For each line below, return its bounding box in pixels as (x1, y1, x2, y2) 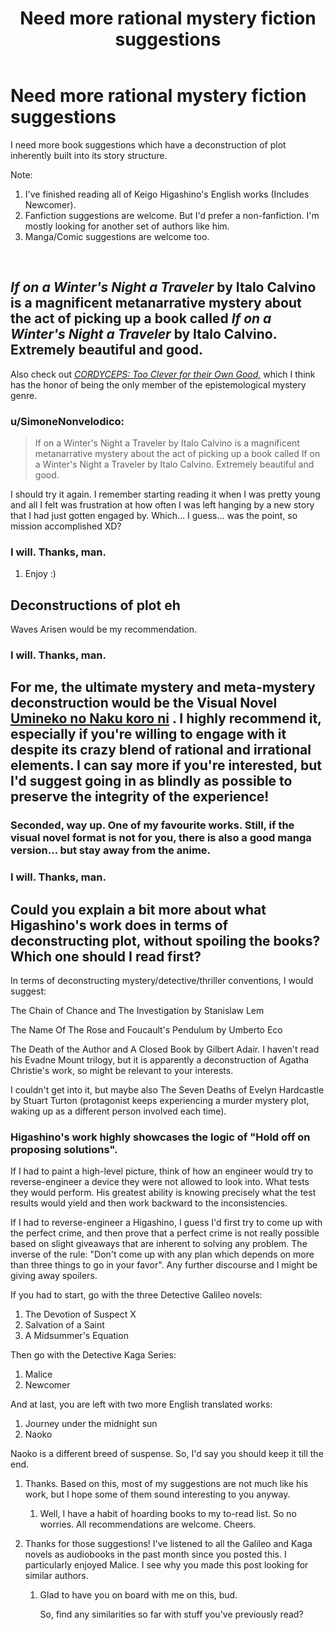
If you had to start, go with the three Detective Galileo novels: (10, 1289, 263, 1301)
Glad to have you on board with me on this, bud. (39, 1589, 238, 1601)
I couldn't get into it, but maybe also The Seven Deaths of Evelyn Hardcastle (10, 1084, 325, 1096)
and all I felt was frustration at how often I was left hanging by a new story (10, 499, 315, 511)
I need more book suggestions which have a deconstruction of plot (10, 138, 287, 151)
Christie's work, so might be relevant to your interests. (10, 1065, 234, 1077)
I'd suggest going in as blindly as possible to (10, 773, 293, 790)
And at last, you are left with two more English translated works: (10, 1398, 273, 1411)
